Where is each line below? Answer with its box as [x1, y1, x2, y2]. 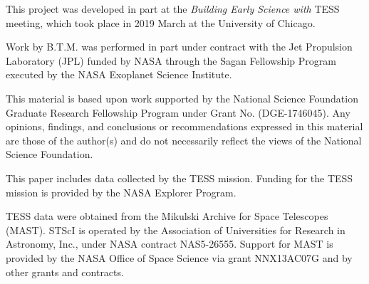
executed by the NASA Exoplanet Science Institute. [6, 67, 232, 82]
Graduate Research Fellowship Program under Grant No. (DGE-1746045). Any [6, 105, 350, 120]
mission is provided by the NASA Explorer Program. [6, 184, 237, 199]
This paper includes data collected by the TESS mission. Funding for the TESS [6, 170, 353, 185]
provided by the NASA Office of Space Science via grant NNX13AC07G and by [6, 250, 353, 265]
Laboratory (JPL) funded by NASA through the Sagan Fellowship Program [6, 53, 336, 68]
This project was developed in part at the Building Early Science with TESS [6, 1, 340, 16]
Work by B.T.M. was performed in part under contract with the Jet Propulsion [6, 39, 353, 54]
